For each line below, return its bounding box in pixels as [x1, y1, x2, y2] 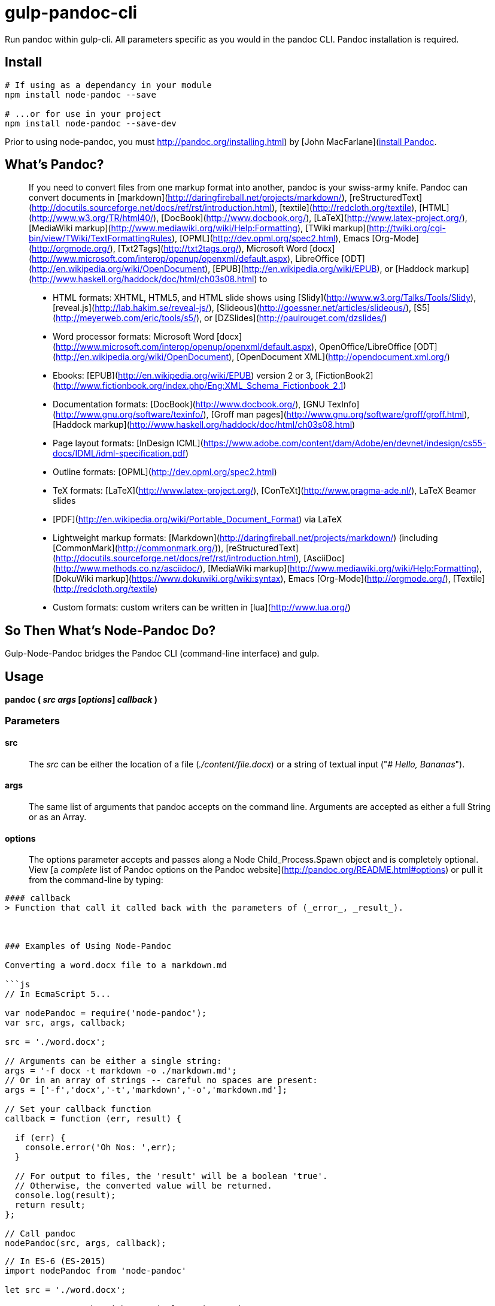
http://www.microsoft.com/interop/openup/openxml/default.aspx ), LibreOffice [32, 253, 339, 264]
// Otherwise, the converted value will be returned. [14, 1181, 272, 1191]
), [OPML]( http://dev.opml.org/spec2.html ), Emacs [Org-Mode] [171, 233, 419, 244]
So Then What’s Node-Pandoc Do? [5, 622, 216, 638]
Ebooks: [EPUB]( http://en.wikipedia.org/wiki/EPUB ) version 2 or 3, [53, 370, 314, 381]
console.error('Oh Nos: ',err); [25, 1142, 177, 1153]
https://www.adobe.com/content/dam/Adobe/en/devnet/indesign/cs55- [203, 438, 487, 449]
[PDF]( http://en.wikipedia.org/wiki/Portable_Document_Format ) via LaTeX [53, 514, 342, 525]
